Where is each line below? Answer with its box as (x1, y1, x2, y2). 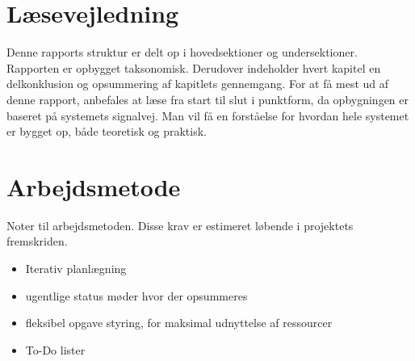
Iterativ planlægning (25, 260, 127, 276)
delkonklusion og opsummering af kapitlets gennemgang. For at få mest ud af (6, 75, 389, 92)
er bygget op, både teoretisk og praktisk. (6, 123, 207, 140)
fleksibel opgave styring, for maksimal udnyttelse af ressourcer (25, 314, 333, 331)
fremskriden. (6, 233, 68, 250)
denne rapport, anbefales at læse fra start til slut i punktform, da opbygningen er (6, 90, 409, 107)
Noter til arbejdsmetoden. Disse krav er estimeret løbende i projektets (6, 216, 354, 233)
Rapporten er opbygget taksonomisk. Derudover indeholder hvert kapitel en (6, 59, 381, 76)
